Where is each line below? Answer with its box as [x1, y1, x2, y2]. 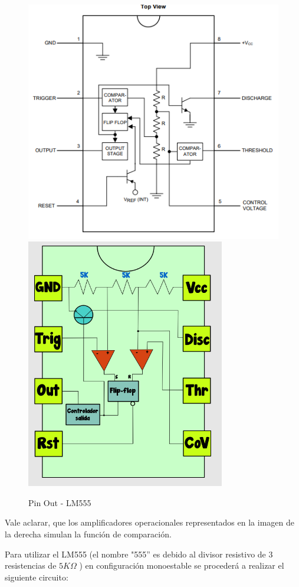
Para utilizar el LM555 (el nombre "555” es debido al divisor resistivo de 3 [5, 547, 273, 560]
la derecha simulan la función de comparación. [5, 528, 172, 540]
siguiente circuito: [5, 570, 68, 583]
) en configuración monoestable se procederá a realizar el [79, 559, 284, 572]
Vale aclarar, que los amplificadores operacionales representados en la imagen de [5, 516, 294, 529]
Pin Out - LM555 [28, 496, 91, 508]
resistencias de [5, 559, 57, 572]
